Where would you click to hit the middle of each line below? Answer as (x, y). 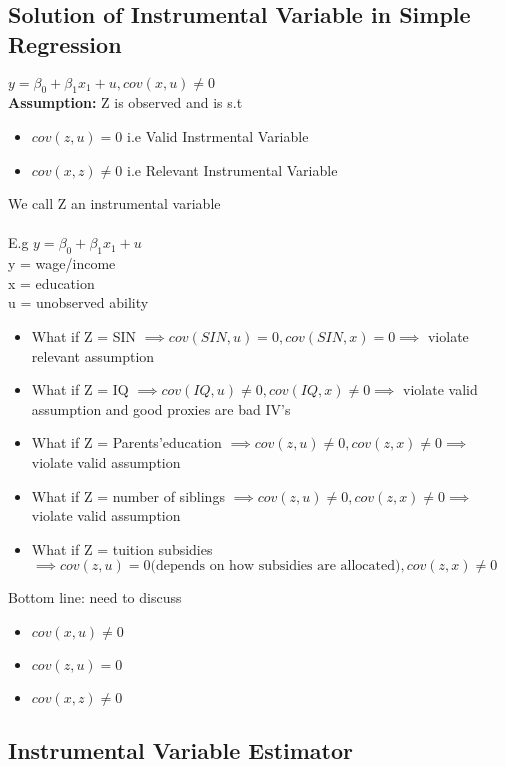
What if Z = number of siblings (128, 495)
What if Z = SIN (84, 335)
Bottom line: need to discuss (95, 597)
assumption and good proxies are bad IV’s (161, 408)
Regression (65, 43)
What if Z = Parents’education (126, 442)
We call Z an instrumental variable (114, 203)
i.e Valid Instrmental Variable (218, 135)
